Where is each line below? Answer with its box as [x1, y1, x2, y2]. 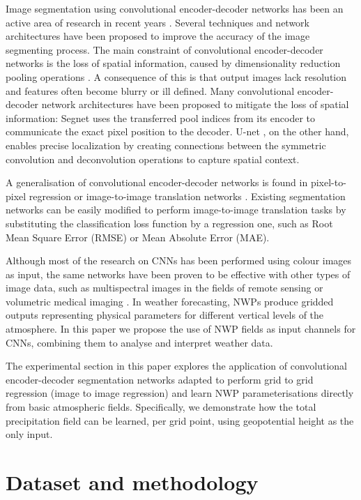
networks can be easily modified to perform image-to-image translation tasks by [6, 202, 346, 217]
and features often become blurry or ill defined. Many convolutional [6, 83, 295, 98]
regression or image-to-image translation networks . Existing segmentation [29, 188, 346, 203]
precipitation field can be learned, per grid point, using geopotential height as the [6, 413, 354, 427]
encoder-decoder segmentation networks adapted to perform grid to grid [6, 372, 314, 386]
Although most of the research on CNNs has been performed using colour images [6, 253, 352, 268]
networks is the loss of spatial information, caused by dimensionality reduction [6, 56, 341, 70]
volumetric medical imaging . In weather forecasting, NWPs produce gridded [6, 294, 334, 308]
